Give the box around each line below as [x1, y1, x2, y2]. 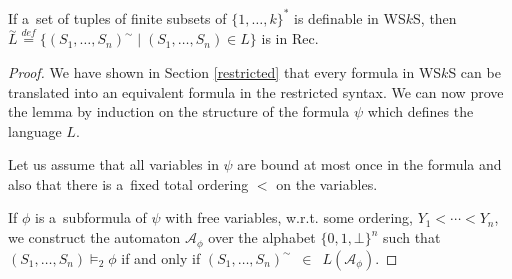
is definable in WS [294, 7, 406, 28]
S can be [448, 61, 501, 82]
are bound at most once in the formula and [237, 154, 502, 175]
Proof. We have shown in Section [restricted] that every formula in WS [8, 61, 442, 82]
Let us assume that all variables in [8, 154, 219, 175]
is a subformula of [35, 207, 147, 228]
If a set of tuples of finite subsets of [8, 7, 227, 28]
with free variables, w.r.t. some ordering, [165, 207, 413, 228]
